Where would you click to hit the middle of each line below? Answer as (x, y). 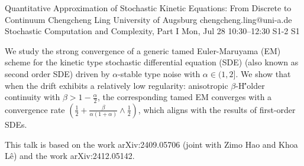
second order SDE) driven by (57, 73)
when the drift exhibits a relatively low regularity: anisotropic (117, 85)
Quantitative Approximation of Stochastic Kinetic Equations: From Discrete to (148, 8)
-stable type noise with (159, 73)
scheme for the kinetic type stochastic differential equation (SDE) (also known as (152, 62)
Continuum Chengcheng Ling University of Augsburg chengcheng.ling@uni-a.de (148, 19)
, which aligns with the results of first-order (217, 109)
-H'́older (250, 85)
